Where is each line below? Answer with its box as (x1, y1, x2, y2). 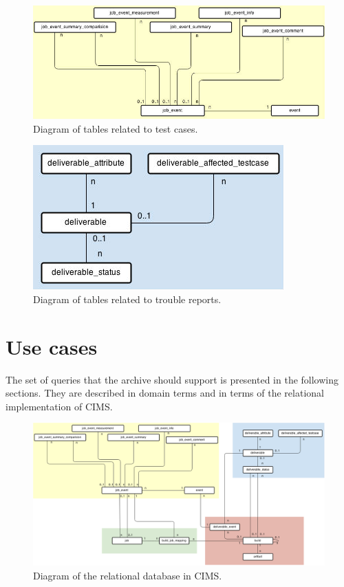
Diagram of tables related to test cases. (33, 121, 198, 135)
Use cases (6, 332, 98, 360)
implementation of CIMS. (6, 399, 113, 413)
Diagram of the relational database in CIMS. (33, 568, 222, 582)
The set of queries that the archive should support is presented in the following (6, 372, 339, 386)
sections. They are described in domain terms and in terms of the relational (6, 386, 324, 400)
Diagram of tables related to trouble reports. (33, 291, 222, 306)
